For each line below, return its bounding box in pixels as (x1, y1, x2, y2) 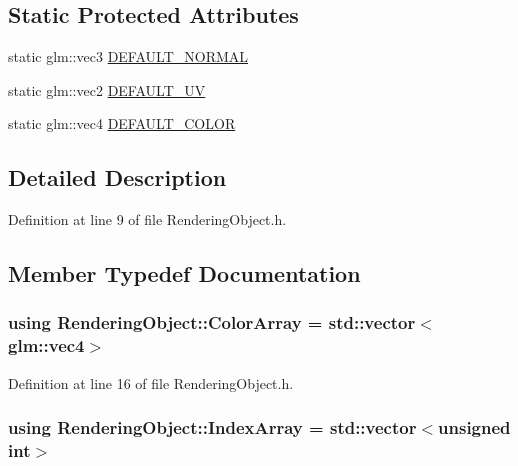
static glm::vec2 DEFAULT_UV (8, 79, 206, 100)
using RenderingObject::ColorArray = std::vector (8, 310, 416, 335)
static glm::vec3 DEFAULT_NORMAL (8, 46, 249, 67)
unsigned (438, 415, 511, 440)
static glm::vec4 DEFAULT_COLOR (8, 113, 236, 134)
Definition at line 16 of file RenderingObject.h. (8, 372, 294, 393)
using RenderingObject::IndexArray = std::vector (8, 415, 417, 440)
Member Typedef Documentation (8, 258, 361, 289)
